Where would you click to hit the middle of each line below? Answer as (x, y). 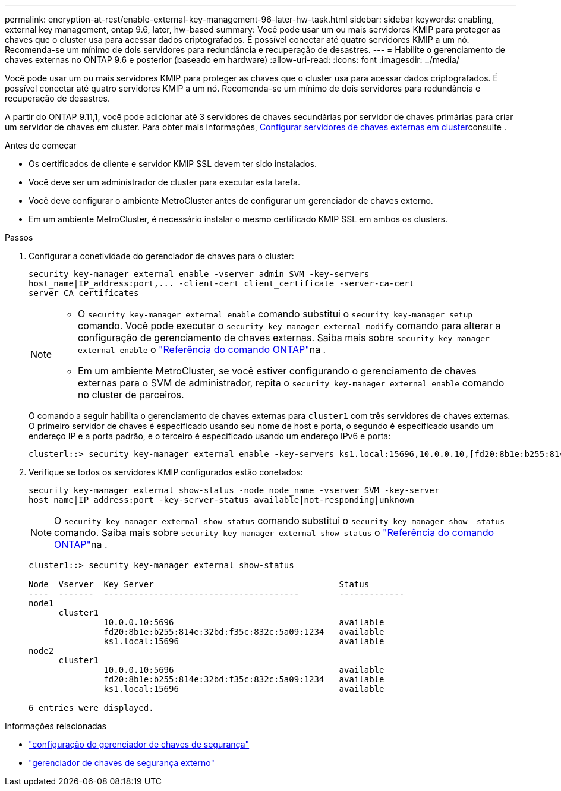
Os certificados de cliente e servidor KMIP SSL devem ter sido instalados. (173, 164)
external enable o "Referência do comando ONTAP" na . (202, 349)
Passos (19, 237)
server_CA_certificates (84, 293)
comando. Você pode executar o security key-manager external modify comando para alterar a (289, 326)
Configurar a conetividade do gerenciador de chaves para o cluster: (161, 256)
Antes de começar (41, 145)
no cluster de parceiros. (131, 395)
